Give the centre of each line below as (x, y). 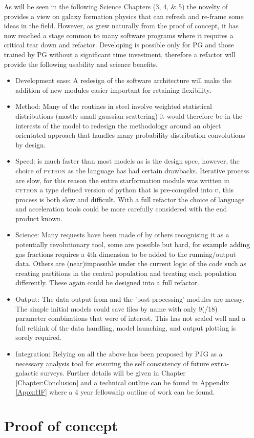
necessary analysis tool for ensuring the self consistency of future (112, 363)
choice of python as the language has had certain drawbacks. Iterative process (132, 170)
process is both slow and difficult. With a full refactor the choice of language (130, 199)
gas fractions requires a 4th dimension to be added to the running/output (126, 254)
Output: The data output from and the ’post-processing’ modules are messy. (130, 299)
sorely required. (39, 337)
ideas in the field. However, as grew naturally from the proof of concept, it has (121, 26)
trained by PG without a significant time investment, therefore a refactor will (120, 54)
